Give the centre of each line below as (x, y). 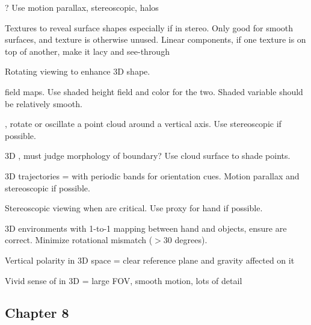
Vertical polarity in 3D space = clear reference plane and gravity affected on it (150, 260)
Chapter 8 (37, 313)
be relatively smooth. (44, 103)
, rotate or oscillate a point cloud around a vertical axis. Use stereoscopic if (143, 124)
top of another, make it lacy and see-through (87, 51)
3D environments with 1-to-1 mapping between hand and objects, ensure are (146, 228)
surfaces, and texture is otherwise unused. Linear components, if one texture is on (155, 39)
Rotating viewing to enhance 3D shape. (78, 71)
